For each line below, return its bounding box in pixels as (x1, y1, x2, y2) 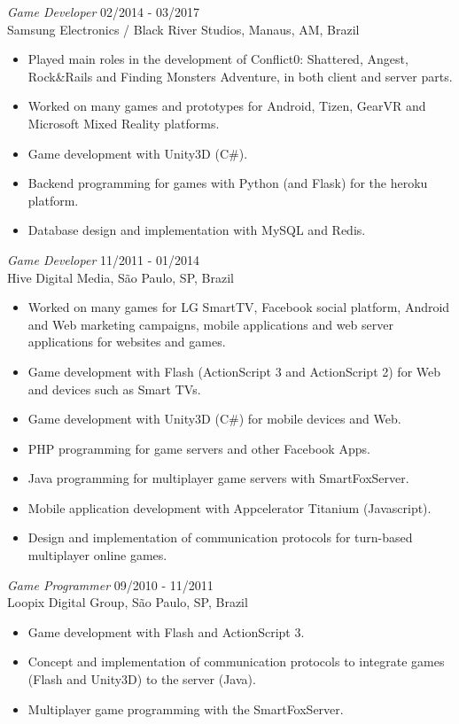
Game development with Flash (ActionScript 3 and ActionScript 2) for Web (27, 362, 441, 380)
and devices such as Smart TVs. (27, 379, 201, 398)
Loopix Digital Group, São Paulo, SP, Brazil (7, 593, 248, 611)
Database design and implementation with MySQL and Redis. (27, 221, 366, 239)
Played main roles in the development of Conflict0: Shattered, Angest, (27, 50, 408, 68)
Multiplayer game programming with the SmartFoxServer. (27, 699, 344, 718)
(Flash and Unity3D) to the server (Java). (27, 670, 256, 689)
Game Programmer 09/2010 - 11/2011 (7, 575, 214, 594)
